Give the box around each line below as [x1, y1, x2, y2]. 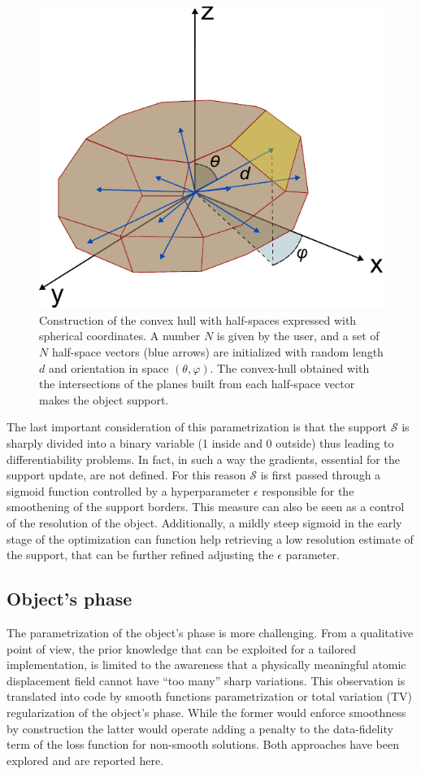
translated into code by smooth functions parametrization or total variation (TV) [7, 688, 413, 705]
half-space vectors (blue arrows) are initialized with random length [51, 343, 384, 361]
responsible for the [262, 482, 354, 499]
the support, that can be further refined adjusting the [7, 546, 274, 563]
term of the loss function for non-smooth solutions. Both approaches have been [7, 736, 399, 753]
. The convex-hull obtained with [210, 359, 370, 376]
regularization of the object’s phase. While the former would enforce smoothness [7, 703, 406, 720]
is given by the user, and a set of [216, 327, 380, 344]
